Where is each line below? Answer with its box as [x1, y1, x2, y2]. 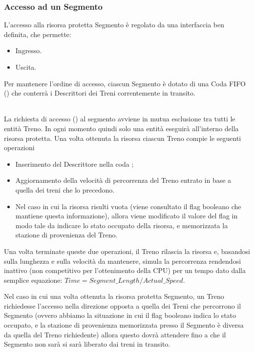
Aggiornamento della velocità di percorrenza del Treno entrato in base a [15, 175, 232, 185]
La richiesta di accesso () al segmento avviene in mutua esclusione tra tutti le [4, 114, 235, 124]
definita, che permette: [4, 29, 71, 39]
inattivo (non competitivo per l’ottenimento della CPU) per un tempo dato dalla [4, 265, 246, 275]
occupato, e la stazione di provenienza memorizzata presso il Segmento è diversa [4, 320, 244, 330]
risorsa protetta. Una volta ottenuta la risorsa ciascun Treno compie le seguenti [4, 133, 241, 143]
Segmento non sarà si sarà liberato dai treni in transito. [4, 339, 170, 349]
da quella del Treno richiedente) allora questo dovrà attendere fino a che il [4, 329, 226, 339]
